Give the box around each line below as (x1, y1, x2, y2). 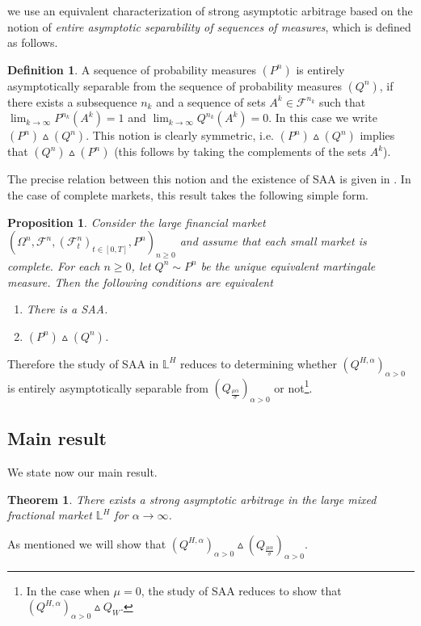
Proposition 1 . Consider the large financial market (7, 213, 266, 230)
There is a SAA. (26, 300, 108, 317)
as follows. (7, 34, 58, 51)
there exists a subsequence (7, 93, 137, 110)
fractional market (7, 506, 92, 523)
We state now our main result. (7, 464, 158, 481)
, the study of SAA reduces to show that (141, 582, 342, 599)
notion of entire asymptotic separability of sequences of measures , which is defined (7, 18, 411, 35)
